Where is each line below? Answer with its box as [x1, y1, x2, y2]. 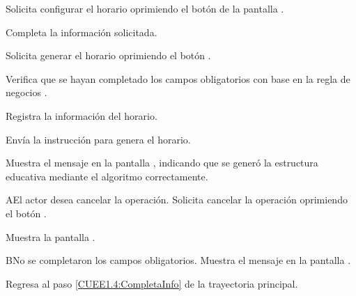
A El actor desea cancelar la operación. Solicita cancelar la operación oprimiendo [6, 192, 348, 207]
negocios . [6, 85, 47, 100]
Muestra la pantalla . [6, 229, 95, 244]
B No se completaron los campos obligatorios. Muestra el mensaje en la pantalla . [6, 253, 351, 267]
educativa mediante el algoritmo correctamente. [6, 169, 208, 183]
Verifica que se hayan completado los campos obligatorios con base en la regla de [6, 71, 350, 86]
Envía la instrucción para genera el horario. [6, 132, 191, 146]
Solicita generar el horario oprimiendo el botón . [6, 48, 211, 63]
